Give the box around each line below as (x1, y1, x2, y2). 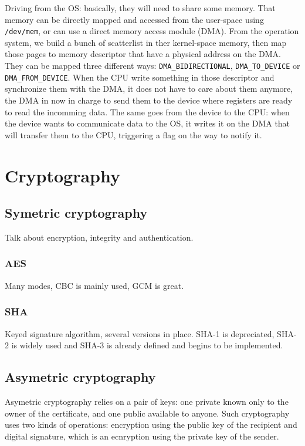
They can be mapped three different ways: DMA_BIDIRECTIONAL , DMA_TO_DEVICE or (5, 59, 300, 72)
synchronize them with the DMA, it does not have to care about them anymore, (5, 82, 293, 95)
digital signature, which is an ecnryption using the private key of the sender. (5, 430, 279, 442)
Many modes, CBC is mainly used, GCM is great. (5, 279, 184, 291)
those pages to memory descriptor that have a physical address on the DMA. (5, 48, 281, 60)
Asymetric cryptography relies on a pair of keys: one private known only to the (5, 395, 289, 407)
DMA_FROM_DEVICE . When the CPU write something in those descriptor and (5, 71, 274, 83)
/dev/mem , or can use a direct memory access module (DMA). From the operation (5, 25, 299, 37)
